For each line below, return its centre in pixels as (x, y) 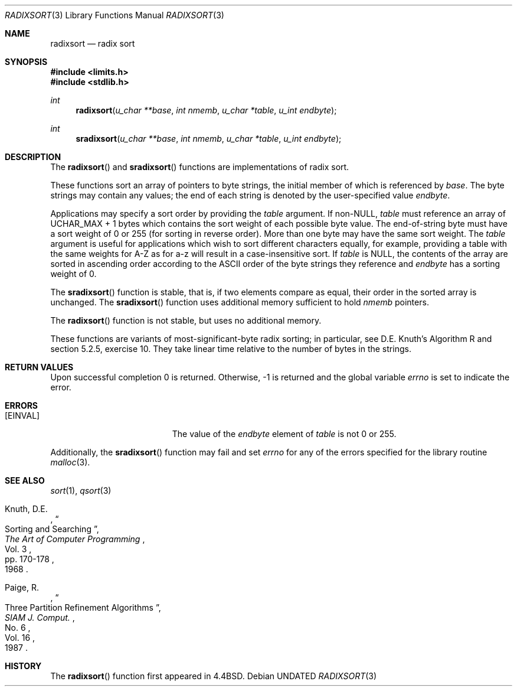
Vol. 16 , (20, 638)
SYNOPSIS (26, 62)
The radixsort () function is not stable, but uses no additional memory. (186, 320)
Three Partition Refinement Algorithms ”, (83, 607)
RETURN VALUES (39, 367)
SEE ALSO (25, 480)
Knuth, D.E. (26, 509)
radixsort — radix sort (93, 43)
